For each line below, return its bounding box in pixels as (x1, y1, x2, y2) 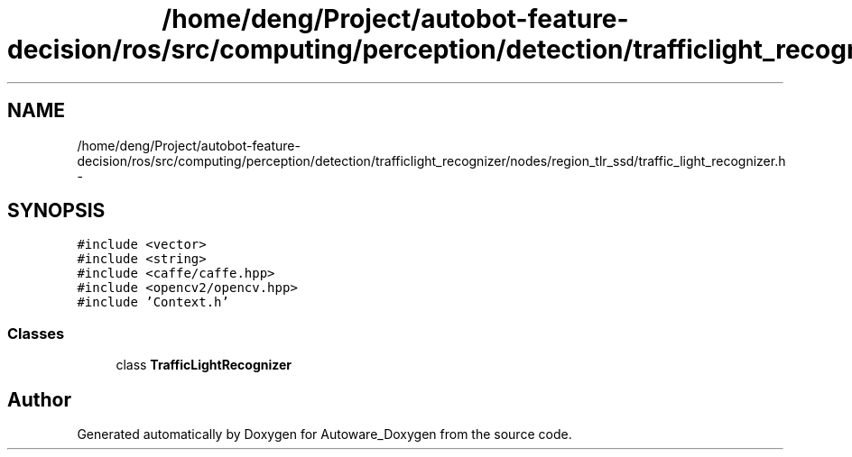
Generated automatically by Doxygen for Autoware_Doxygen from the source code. (77, 426, 572, 443)
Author (7, 388, 71, 411)
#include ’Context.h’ (77, 295, 229, 310)
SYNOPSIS (7, 199, 106, 223)
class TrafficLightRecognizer (116, 357, 292, 373)
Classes (7, 324, 65, 343)
